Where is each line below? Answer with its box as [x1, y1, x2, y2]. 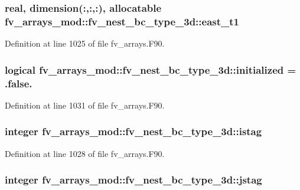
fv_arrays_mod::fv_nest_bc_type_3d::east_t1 [5, 14, 239, 28]
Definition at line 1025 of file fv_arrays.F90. [5, 37, 165, 50]
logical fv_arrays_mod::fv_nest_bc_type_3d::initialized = [5, 62, 296, 77]
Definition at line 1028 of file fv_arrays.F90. [5, 147, 165, 159]
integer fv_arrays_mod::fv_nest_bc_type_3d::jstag [5, 172, 262, 187]
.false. [5, 76, 32, 90]
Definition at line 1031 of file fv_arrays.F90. [5, 99, 165, 111]
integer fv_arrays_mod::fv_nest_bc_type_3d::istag [5, 124, 262, 139]
